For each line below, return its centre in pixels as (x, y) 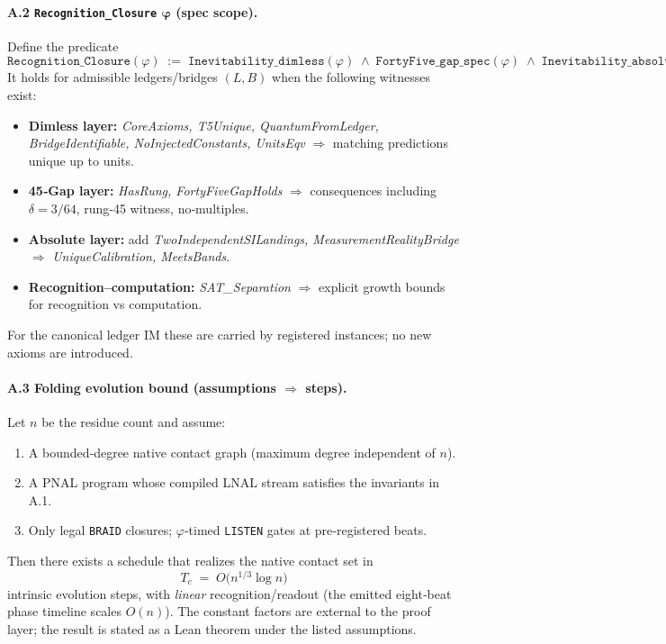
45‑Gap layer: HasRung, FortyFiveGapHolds (155, 190)
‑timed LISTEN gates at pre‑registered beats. (306, 530)
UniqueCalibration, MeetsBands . (141, 256)
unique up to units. (81, 160)
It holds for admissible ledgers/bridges (112, 77)
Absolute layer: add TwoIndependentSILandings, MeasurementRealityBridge (243, 238)
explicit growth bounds (382, 286)
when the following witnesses (351, 77)
